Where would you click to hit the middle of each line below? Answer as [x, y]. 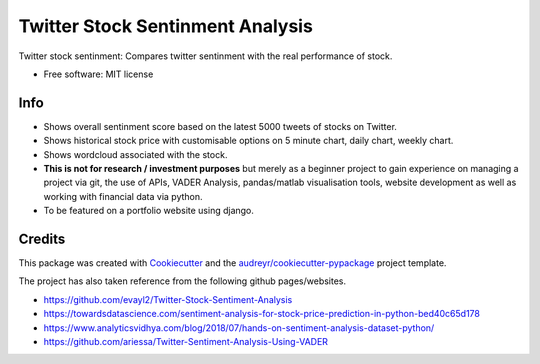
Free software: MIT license [98, 74]
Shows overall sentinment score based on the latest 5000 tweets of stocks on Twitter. [220, 126]
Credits [42, 239]
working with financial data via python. [123, 196]
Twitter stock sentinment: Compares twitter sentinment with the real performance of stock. [205, 56]
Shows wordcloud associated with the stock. [135, 154]
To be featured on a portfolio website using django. [149, 211]
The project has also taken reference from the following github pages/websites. [182, 281]
